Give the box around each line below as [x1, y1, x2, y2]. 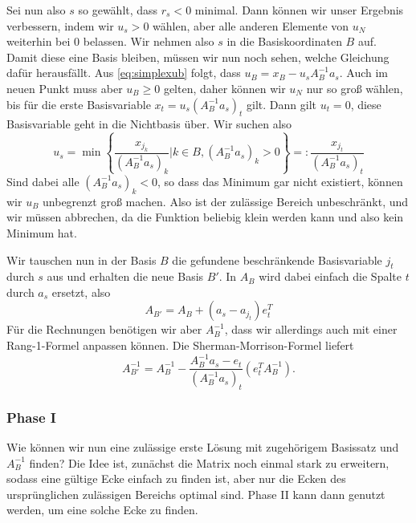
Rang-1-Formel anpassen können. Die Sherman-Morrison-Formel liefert [6, 337, 354, 354]
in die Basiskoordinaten [226, 33, 342, 50]
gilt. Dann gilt [247, 95, 316, 112]
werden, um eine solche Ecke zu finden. [6, 501, 198, 518]
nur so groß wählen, [306, 79, 403, 96]
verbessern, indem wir [6, 17, 114, 34]
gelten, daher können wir [163, 79, 286, 96]
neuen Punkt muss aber [6, 79, 123, 96]
